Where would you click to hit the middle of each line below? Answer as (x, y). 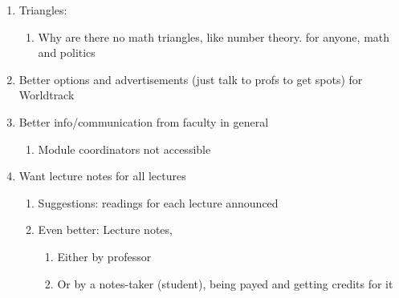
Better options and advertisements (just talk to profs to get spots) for (191, 79)
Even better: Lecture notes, (105, 230)
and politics (67, 52)
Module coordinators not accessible (124, 149)
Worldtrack (47, 95)
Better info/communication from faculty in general (144, 121)
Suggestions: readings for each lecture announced (158, 202)
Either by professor (104, 256)
